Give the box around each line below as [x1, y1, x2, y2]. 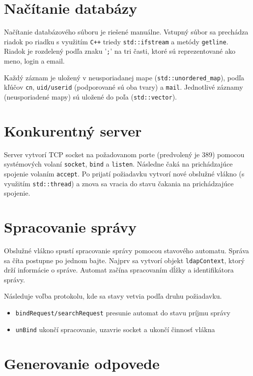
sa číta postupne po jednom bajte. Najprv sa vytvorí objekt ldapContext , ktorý [4, 255, 245, 265]
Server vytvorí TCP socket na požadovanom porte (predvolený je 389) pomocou [4, 149, 245, 159]
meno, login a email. [4, 56, 65, 66]
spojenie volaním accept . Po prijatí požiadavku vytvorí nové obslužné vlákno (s [4, 168, 245, 178]
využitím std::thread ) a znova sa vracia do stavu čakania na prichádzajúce [4, 178, 234, 188]
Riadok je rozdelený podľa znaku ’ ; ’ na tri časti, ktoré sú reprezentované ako [4, 46, 235, 56]
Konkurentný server [4, 120, 142, 140]
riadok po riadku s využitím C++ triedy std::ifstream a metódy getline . [4, 36, 228, 46]
